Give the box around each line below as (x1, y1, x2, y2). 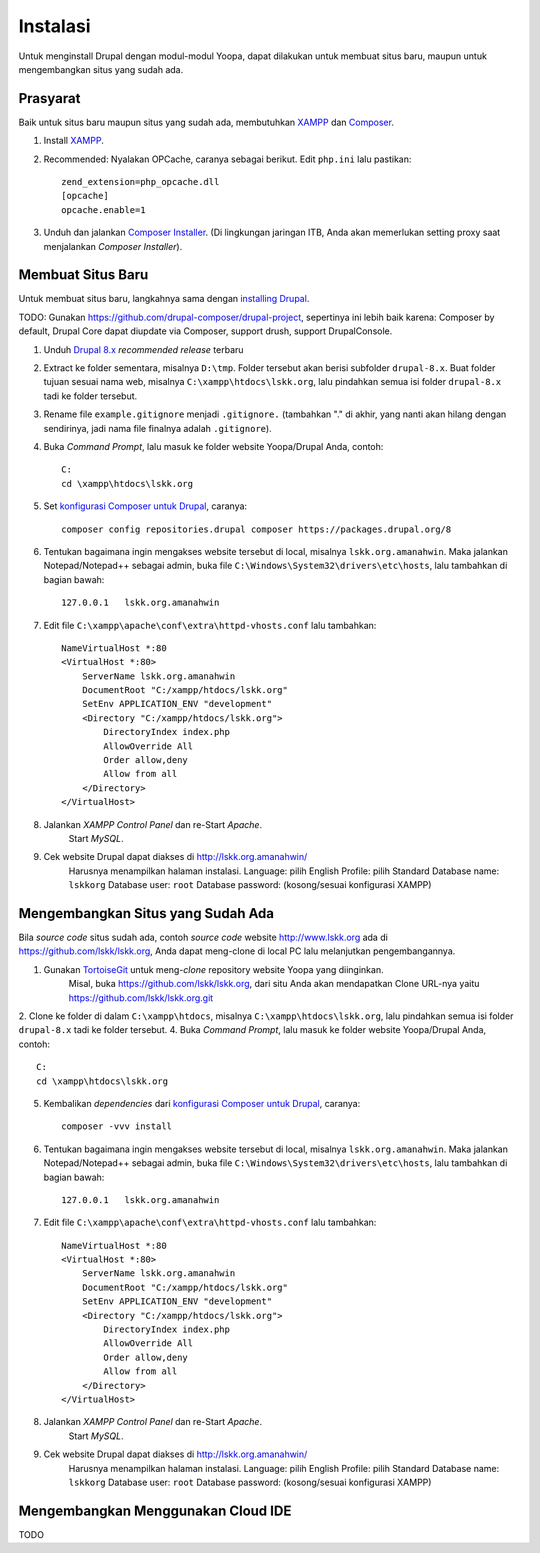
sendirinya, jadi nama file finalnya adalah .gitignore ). (43, 422, 272, 434)
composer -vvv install (61, 1121, 173, 1132)
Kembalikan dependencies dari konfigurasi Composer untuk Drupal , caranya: (43, 1097, 361, 1109)
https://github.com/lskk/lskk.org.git (68, 991, 214, 1004)
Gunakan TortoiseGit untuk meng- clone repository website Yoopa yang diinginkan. (43, 963, 384, 975)
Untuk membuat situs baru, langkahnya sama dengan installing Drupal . (18, 293, 310, 305)
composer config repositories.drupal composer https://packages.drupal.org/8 (61, 523, 452, 535)
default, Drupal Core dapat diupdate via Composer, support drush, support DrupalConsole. (18, 325, 393, 337)
